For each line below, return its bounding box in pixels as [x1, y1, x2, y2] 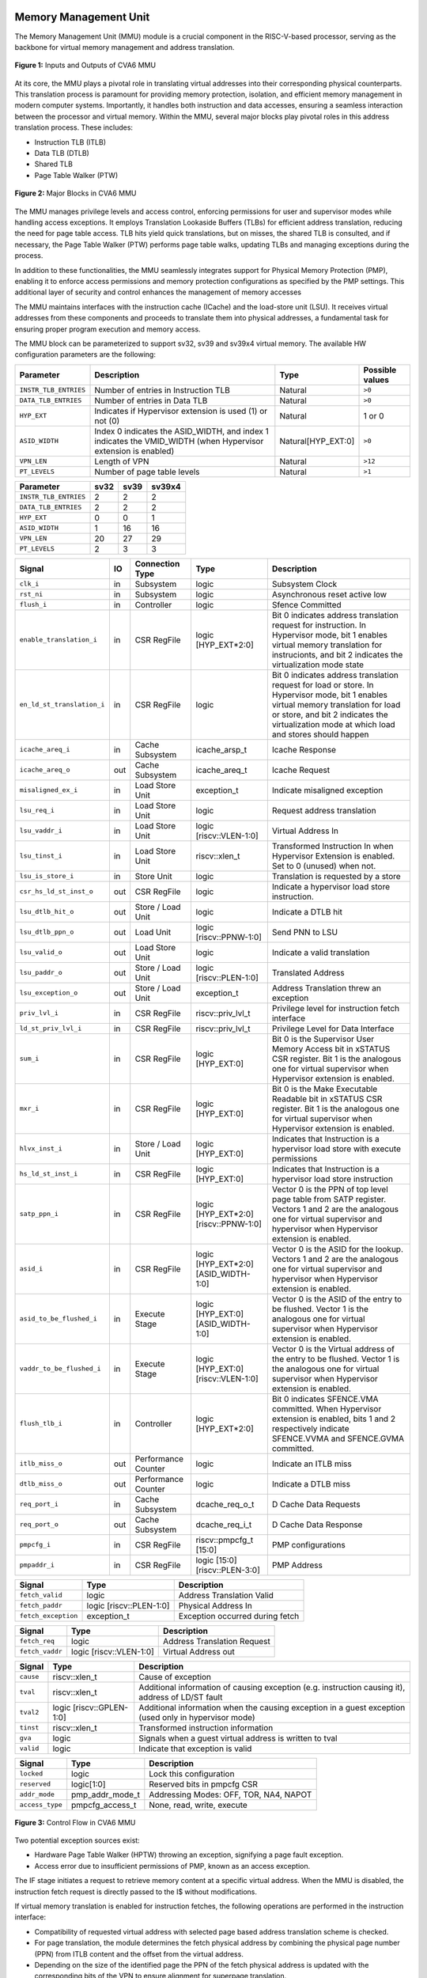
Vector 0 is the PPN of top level [271, 1184, 389, 1195]
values [363, 374, 390, 385]
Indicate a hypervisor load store [271, 881, 391, 892]
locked [19, 1769, 43, 1778]
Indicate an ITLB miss [271, 1458, 352, 1469]
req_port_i [19, 1500, 59, 1509]
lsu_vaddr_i [19, 827, 62, 835]
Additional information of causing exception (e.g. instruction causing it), [138, 1681, 406, 1692]
